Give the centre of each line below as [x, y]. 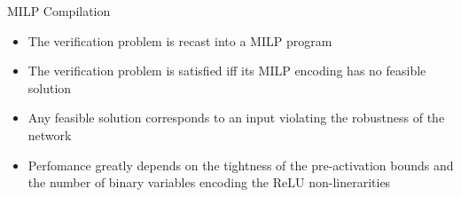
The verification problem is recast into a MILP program [180, 40]
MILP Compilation [59, 11]
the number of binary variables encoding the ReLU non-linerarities [209, 182]
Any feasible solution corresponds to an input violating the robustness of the [236, 118]
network [50, 134]
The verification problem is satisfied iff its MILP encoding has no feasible [227, 71]
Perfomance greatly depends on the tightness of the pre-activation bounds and [241, 165]
